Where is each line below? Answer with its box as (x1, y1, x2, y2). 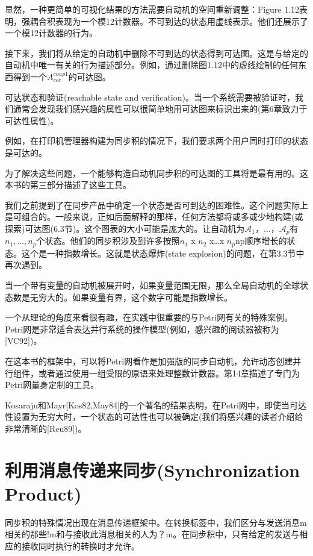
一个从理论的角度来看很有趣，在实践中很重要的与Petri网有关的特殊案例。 (5, 311, 293, 323)
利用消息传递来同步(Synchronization (5, 457, 300, 482)
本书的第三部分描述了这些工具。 (5, 178, 131, 191)
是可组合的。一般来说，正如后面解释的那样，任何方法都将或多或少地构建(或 (5, 210, 303, 223)
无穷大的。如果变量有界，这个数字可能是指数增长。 (29, 290, 232, 303)
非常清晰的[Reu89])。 (5, 422, 87, 434)
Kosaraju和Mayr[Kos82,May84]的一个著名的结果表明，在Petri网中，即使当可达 (5, 398, 307, 411)
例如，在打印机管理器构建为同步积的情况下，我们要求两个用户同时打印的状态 (5, 134, 308, 147)
